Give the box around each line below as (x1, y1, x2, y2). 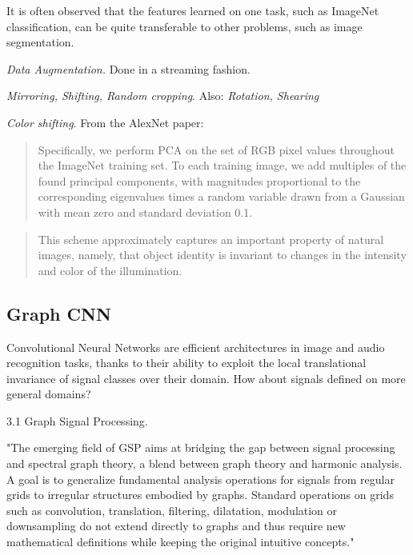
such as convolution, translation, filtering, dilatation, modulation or (6, 501, 338, 518)
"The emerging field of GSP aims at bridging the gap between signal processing (6, 439, 395, 456)
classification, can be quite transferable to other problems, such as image (6, 18, 363, 34)
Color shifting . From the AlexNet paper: (6, 114, 204, 130)
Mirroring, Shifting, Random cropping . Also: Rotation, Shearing (6, 87, 319, 104)
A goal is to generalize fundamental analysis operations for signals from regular (6, 470, 395, 487)
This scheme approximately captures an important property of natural (38, 230, 384, 247)
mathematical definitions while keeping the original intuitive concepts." (6, 533, 355, 550)
